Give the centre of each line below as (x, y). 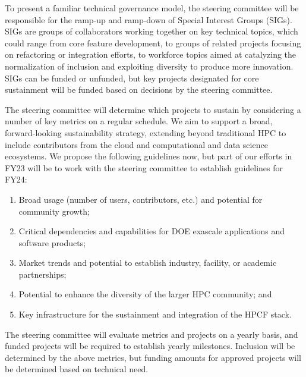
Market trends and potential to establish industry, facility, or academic (148, 263)
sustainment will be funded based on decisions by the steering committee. (139, 89)
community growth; (54, 211)
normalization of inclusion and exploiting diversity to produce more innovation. (149, 66)
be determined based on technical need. (77, 369)
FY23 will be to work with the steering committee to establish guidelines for (144, 167)
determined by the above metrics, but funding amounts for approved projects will (153, 357)
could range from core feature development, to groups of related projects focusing (153, 43)
